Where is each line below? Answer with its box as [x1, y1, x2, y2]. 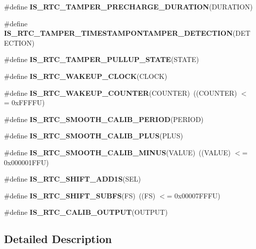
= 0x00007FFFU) [167, 190, 220, 200]
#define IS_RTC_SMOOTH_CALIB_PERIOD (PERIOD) [4, 114, 204, 124]
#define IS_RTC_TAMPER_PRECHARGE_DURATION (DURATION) [4, 1, 253, 11]
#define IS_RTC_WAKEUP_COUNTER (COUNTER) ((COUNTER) [4, 87, 237, 98]
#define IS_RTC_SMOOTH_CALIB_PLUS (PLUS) [4, 130, 183, 141]
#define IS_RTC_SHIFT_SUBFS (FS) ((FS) [4, 190, 156, 200]
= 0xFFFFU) [4, 97, 45, 108]
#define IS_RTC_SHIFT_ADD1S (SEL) [4, 174, 141, 184]
